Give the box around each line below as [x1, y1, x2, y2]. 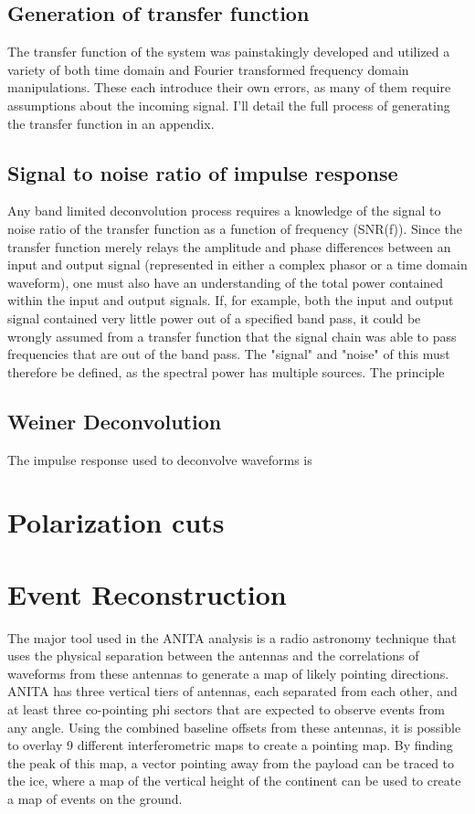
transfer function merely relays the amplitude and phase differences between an [7, 237, 451, 256]
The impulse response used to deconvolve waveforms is [7, 449, 312, 469]
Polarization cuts [7, 503, 225, 541]
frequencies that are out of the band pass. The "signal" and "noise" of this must [7, 344, 450, 364]
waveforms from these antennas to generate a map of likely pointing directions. [7, 663, 449, 682]
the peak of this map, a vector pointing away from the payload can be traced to [7, 753, 455, 772]
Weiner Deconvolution [7, 407, 222, 435]
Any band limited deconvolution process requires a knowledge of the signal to [7, 201, 441, 220]
